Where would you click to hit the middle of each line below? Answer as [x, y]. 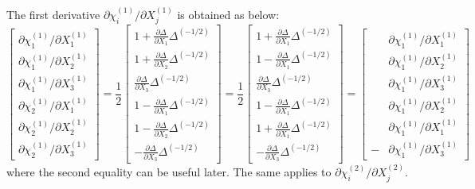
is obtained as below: [228, 14]
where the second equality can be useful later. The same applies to [169, 172]
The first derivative [53, 14]
